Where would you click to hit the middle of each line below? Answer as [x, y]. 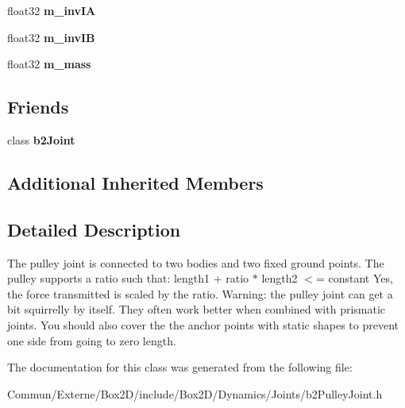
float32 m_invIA [52, 10]
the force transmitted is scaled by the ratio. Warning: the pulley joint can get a [200, 293]
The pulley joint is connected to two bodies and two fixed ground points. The [196, 262]
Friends [38, 107]
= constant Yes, [354, 278]
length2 [280, 278]
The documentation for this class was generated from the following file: [180, 367]
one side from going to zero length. [92, 340]
